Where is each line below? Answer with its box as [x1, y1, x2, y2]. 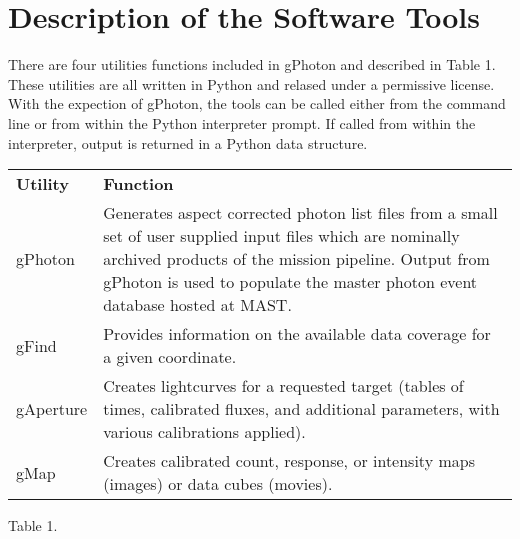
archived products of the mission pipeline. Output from [103, 247, 490, 271]
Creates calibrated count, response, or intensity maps [103, 449, 475, 473]
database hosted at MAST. [103, 293, 292, 317]
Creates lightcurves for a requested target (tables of [103, 374, 464, 398]
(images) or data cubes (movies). [103, 472, 333, 496]
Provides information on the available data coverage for [103, 322, 491, 346]
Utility [16, 172, 69, 196]
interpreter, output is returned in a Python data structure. [8, 132, 368, 153]
